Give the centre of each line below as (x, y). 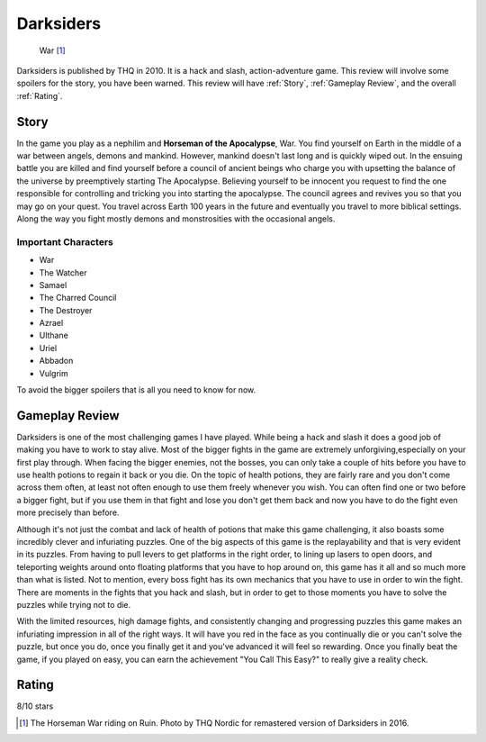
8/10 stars (35, 706)
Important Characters (65, 241)
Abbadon (56, 361)
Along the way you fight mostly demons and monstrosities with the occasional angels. (176, 218)
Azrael (51, 323)
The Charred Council (78, 298)
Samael (53, 285)
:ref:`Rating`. (40, 95)
